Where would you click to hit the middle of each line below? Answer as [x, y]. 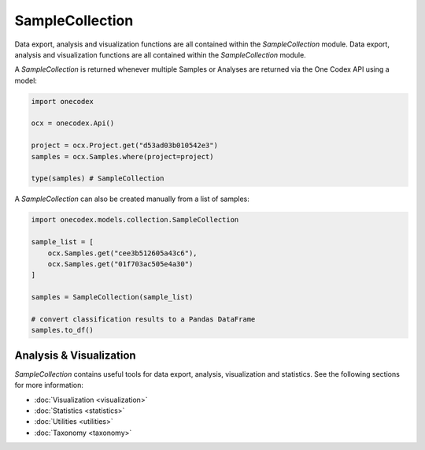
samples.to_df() [63, 330]
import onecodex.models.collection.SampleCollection [135, 220]
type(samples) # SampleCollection [98, 179]
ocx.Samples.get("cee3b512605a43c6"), [122, 253]
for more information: [49, 385]
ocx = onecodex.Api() [73, 123]
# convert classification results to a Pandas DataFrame [143, 319]
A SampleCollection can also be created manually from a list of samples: [132, 199]
